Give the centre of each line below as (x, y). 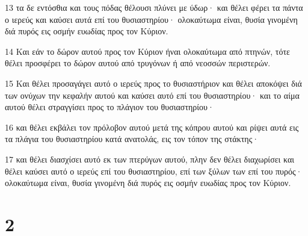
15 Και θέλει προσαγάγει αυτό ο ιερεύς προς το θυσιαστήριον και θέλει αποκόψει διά (153, 83)
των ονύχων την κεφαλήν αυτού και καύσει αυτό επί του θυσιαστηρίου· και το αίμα (152, 95)
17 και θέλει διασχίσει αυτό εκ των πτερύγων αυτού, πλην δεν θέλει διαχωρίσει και (150, 159)
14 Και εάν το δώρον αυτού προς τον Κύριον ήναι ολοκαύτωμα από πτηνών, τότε (147, 51)
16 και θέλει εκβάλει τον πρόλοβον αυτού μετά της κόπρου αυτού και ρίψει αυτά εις (152, 127)
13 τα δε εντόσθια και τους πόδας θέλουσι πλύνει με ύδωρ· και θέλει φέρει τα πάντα (154, 7)
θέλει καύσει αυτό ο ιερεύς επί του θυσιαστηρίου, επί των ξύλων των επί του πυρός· (154, 171)
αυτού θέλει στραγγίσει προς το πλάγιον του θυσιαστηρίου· (109, 107)
